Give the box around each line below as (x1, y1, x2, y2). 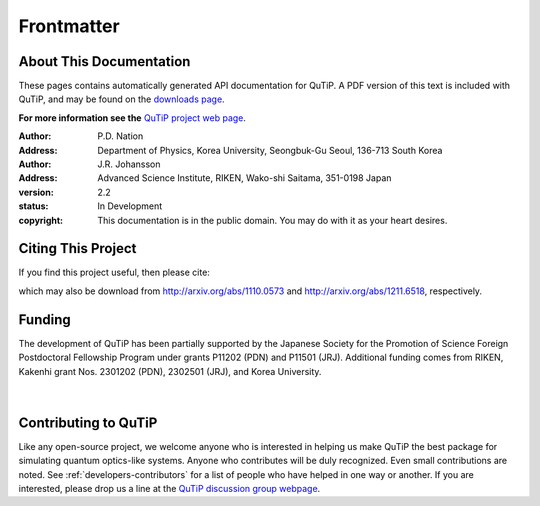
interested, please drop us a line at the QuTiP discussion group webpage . (18, 483, 321, 495)
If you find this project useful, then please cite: (18, 266, 210, 279)
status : (18, 200, 49, 212)
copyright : (18, 214, 64, 226)
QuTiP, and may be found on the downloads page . (18, 93, 225, 105)
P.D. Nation (97, 130, 144, 142)
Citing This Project (18, 240, 137, 257)
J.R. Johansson (97, 158, 161, 170)
